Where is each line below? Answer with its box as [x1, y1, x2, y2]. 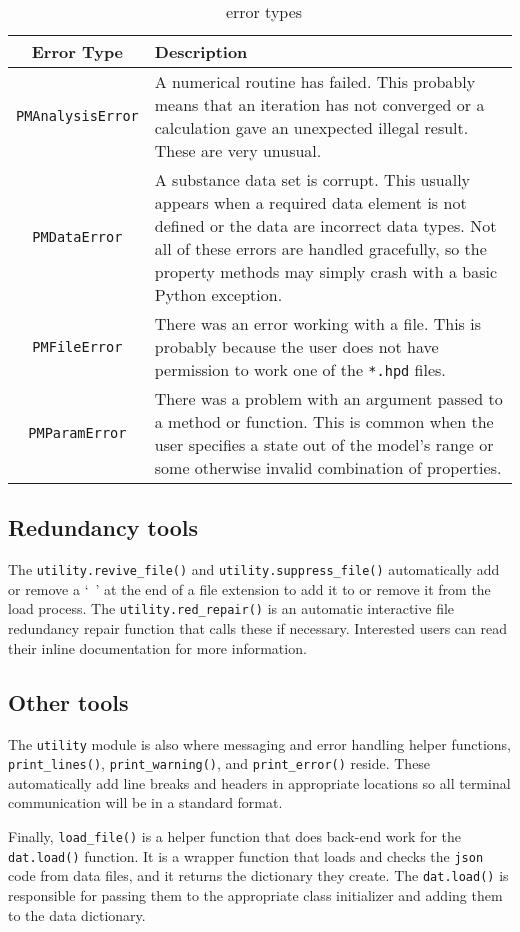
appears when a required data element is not [154, 191, 467, 214]
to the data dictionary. [8, 904, 146, 925]
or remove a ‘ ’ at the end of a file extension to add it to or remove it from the [8, 578, 491, 599]
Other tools [8, 686, 129, 717]
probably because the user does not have [154, 335, 439, 358]
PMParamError [28, 425, 127, 441]
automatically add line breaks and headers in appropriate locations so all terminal [8, 772, 511, 793]
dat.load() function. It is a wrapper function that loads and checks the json [8, 845, 484, 866]
